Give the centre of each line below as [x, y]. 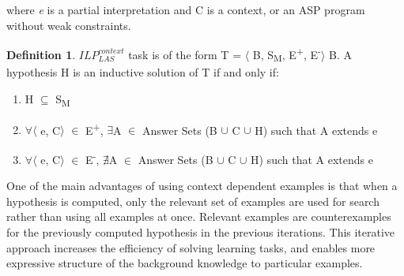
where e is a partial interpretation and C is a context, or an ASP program [186, 9]
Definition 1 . [41, 54]
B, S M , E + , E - [287, 54]
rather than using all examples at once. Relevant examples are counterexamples [199, 216]
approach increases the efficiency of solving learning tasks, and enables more [191, 247]
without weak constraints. [69, 25]
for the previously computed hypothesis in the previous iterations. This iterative [201, 231]
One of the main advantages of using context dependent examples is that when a [202, 186]
